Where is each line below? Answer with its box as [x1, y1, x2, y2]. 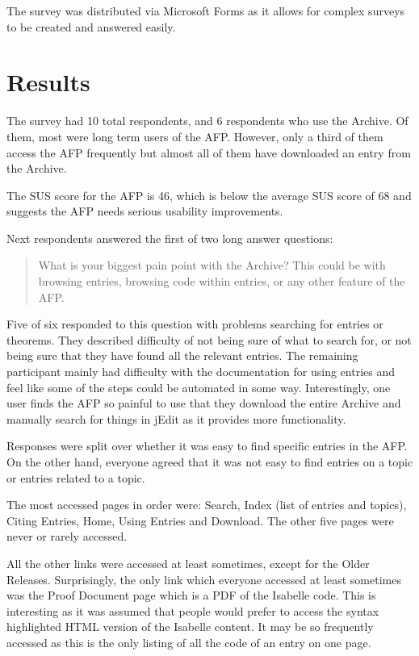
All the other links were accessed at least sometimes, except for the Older [6, 554, 370, 571]
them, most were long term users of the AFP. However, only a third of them [6, 127, 383, 144]
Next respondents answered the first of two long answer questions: [6, 229, 333, 246]
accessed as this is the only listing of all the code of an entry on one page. [6, 633, 371, 650]
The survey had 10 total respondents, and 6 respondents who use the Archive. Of [6, 112, 409, 129]
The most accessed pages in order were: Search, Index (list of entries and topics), [6, 496, 407, 513]
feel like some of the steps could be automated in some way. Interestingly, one [6, 378, 391, 395]
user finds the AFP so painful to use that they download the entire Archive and [6, 395, 401, 412]
